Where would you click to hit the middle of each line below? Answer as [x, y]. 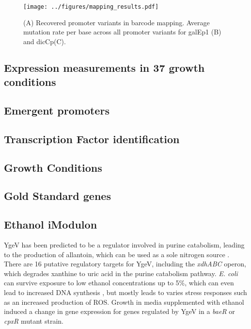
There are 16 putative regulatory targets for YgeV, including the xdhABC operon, [125, 264]
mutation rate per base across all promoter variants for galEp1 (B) [122, 32]
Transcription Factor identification [92, 139]
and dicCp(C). [45, 41]
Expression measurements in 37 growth [104, 67]
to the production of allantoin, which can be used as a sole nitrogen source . [117, 254]
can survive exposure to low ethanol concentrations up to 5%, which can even [119, 283]
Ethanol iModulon [51, 224]
